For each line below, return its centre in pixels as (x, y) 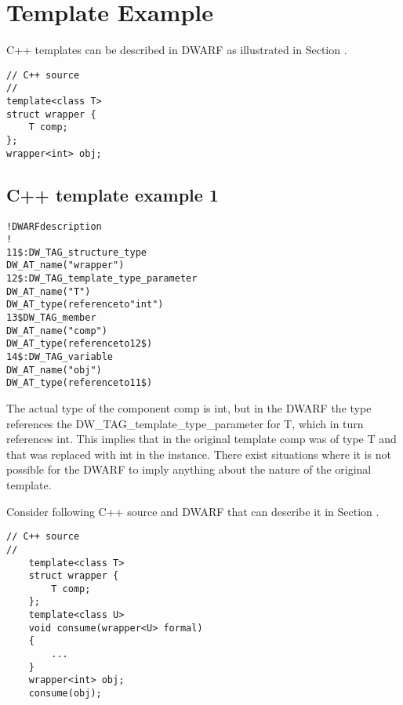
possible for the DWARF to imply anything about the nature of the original (189, 469)
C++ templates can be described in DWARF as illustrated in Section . (177, 50)
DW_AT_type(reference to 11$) (80, 383)
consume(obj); (65, 694)
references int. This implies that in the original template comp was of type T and (201, 439)
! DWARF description (54, 226)
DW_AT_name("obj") (54, 370)
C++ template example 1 (113, 194)
